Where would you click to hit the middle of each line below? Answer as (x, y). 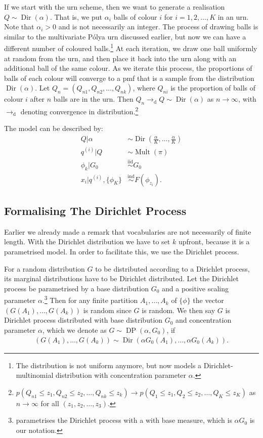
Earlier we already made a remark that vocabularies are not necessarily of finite (128, 231)
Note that (19, 27)
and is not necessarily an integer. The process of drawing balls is (158, 27)
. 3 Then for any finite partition (90, 299)
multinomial (35, 375)
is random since (107, 310)
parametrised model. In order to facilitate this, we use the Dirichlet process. (122, 252)
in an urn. (233, 16)
